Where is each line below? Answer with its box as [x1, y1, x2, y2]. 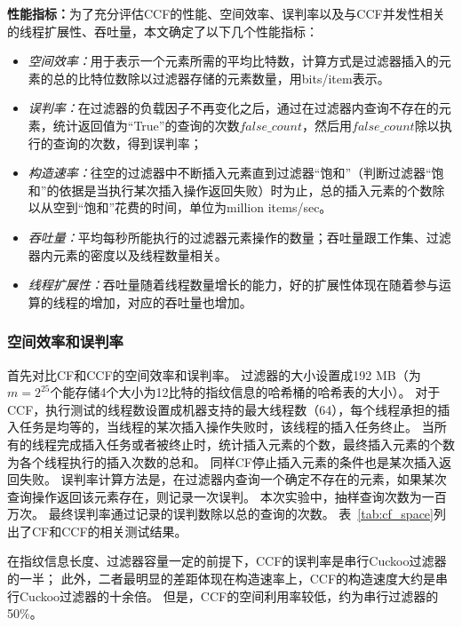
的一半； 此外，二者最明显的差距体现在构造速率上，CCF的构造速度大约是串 [7, 569, 449, 588]
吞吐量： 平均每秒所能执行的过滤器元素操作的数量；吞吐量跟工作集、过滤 [28, 227, 451, 246]
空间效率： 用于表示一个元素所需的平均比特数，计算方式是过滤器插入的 [28, 52, 439, 70]
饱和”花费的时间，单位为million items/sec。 [84, 198, 332, 217]
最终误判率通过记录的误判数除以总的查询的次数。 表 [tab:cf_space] [48, 504, 434, 523]
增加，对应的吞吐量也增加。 [90, 292, 252, 311]
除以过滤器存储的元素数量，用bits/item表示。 [127, 68, 390, 87]
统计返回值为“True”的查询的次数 [52, 115, 240, 134]
